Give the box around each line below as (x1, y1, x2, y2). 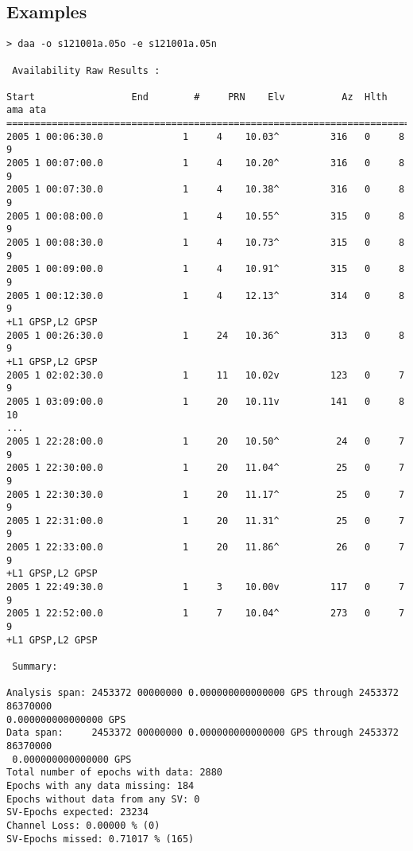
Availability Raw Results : (12, 64, 160, 76)
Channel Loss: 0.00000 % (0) (6, 819, 160, 831)
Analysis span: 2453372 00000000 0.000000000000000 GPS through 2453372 (6, 687, 399, 699)
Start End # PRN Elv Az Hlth (6, 91, 388, 103)
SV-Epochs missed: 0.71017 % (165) (6, 833, 195, 845)
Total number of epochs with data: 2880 (6, 767, 223, 779)
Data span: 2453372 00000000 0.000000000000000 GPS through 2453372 (6, 727, 399, 739)
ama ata (6, 104, 47, 116)
